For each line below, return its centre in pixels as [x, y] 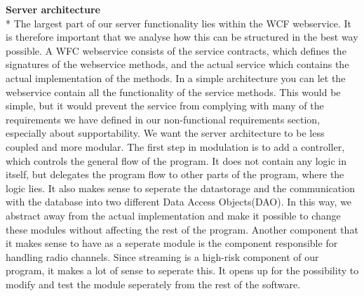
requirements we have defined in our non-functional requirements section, [163, 119]
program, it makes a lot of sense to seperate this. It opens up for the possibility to [182, 270]
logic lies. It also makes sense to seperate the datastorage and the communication [180, 188]
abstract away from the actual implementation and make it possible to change [173, 215]
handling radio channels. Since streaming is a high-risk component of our [162, 256]
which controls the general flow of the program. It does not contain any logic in [176, 160]
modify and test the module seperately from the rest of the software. [153, 284]
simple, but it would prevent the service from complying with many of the [165, 106]
